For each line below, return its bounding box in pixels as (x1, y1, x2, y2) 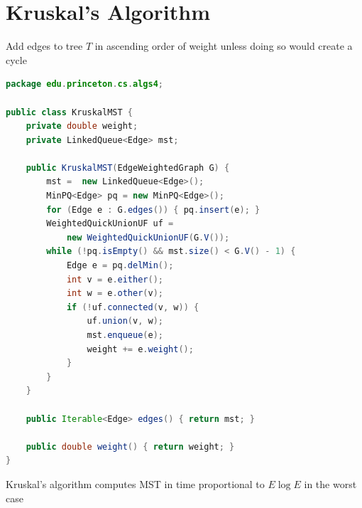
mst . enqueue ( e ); (87, 330, 163, 340)
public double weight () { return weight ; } (26, 441, 235, 452)
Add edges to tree (6, 38, 83, 53)
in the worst (304, 476, 357, 491)
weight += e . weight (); (87, 344, 194, 354)
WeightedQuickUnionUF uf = (46, 218, 174, 229)
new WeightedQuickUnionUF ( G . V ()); (66, 232, 230, 243)
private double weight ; (26, 121, 138, 132)
